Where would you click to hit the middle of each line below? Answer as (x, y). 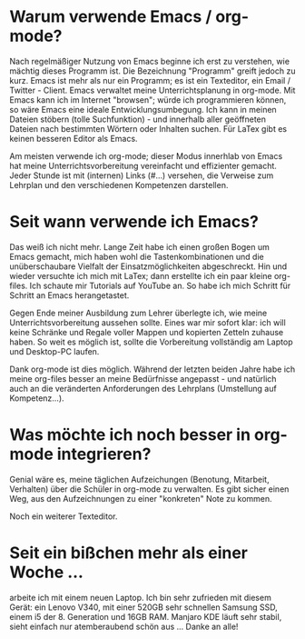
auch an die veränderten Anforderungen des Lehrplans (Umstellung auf (143, 388)
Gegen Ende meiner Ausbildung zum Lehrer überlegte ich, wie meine (138, 313)
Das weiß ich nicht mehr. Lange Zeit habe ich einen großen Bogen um (140, 246)
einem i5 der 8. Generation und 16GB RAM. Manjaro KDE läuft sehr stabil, (146, 616)
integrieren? (104, 454)
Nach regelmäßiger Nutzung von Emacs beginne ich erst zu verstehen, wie (150, 61)
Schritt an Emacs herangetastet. (69, 295)
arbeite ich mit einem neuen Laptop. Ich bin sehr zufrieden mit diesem (141, 597)
